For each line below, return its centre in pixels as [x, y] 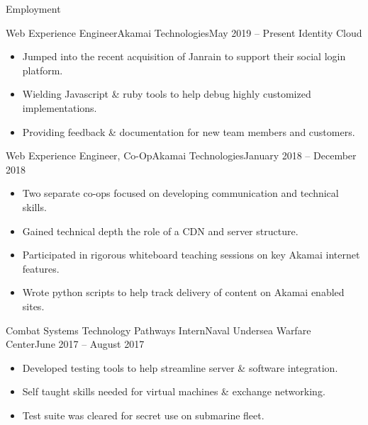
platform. [43, 70]
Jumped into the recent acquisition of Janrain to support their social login [184, 56]
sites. [33, 306]
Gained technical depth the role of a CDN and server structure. [160, 231]
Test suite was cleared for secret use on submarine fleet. [143, 415]
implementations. [60, 107]
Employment [33, 8]
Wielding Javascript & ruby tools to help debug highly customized [167, 94]
